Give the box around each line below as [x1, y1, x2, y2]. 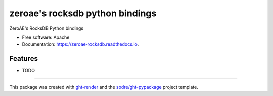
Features [9, 54, 38, 63]
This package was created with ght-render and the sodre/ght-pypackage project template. [9, 84, 198, 90]
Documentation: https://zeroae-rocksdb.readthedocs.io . [22, 41, 139, 47]
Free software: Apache [22, 34, 70, 40]
